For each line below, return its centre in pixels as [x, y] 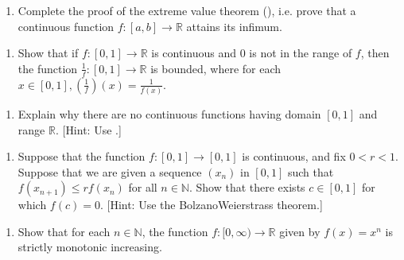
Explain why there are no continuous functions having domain [169, 113]
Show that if [48, 53]
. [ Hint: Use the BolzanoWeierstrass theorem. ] [211, 205]
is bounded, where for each [216, 68]
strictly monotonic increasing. [90, 247]
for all [143, 187]
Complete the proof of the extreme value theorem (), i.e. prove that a [187, 10]
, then [375, 53]
